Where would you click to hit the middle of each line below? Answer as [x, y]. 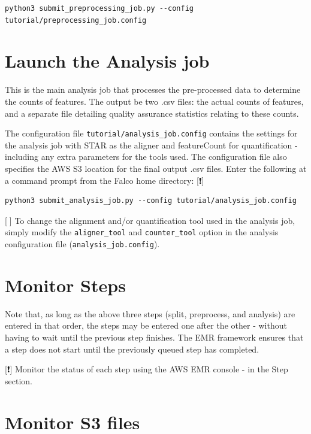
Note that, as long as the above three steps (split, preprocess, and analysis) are [150, 313]
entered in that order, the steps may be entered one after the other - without [146, 325]
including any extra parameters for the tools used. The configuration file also [146, 157]
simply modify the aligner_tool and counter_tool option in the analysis [142, 232]
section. [19, 380]
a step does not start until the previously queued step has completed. [132, 349]
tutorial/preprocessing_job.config [76, 20]
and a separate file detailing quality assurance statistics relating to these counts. [152, 113]
